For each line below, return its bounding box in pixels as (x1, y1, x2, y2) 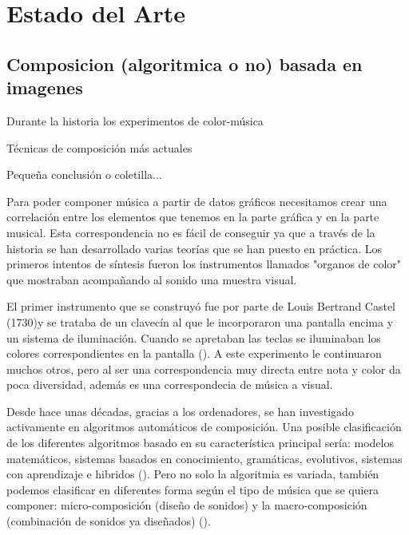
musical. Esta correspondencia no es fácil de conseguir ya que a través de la (6, 224, 375, 240)
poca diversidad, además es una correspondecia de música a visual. (6, 376, 333, 393)
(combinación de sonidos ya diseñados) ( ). (6, 513, 211, 529)
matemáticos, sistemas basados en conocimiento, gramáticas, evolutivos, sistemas (6, 450, 403, 466)
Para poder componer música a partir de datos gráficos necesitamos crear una (6, 192, 387, 209)
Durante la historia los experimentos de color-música (6, 112, 264, 129)
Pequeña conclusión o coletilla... (6, 166, 162, 183)
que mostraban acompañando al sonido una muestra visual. (6, 271, 297, 287)
